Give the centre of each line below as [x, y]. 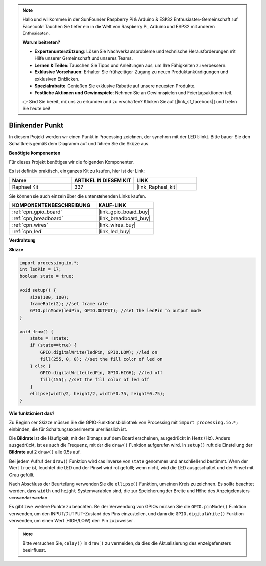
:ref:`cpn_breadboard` [38, 218]
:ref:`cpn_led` [28, 232]
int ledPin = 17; [40, 269]
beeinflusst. [34, 550]
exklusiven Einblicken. [57, 79]
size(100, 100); [49, 297]
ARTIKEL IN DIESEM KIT [103, 180]
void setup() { [38, 290]
